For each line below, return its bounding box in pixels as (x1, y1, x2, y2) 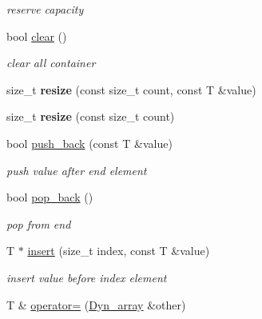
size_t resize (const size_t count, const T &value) (6, 81, 256, 98)
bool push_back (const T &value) (6, 134, 173, 151)
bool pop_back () (6, 189, 93, 205)
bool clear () (6, 27, 67, 44)
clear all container (6, 54, 96, 71)
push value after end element (6, 161, 147, 178)
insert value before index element (6, 269, 167, 285)
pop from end (6, 215, 71, 232)
